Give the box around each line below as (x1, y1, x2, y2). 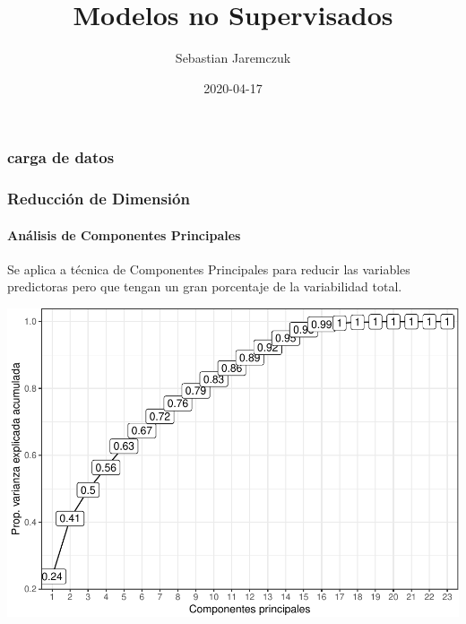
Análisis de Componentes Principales (7, 225, 241, 244)
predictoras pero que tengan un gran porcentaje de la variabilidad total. (7, 277, 402, 296)
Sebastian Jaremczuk (175, 48, 291, 67)
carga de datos (7, 146, 115, 169)
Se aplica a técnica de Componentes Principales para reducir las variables (7, 259, 410, 278)
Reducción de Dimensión (7, 187, 190, 210)
